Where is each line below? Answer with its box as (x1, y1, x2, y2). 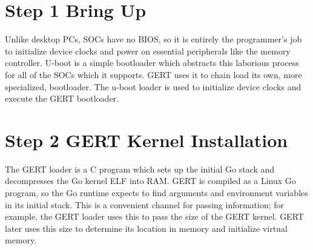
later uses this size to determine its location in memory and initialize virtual (5, 222, 288, 234)
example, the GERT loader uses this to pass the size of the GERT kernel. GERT (5, 210, 304, 223)
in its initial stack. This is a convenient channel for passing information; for (5, 198, 285, 211)
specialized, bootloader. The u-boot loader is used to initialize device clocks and (5, 80, 301, 93)
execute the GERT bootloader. (5, 92, 119, 105)
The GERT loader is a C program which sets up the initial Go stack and (5, 162, 275, 175)
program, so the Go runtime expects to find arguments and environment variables (5, 186, 308, 199)
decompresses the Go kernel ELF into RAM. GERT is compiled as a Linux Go (5, 174, 296, 187)
